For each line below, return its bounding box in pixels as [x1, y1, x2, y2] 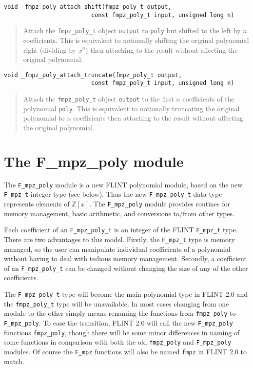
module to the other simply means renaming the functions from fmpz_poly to [4, 308, 236, 318]
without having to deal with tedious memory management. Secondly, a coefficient [4, 253, 247, 264]
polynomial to [23, 113, 65, 123]
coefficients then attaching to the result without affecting [73, 113, 243, 123]
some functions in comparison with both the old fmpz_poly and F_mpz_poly [4, 337, 232, 347]
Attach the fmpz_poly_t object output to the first [23, 94, 174, 104]
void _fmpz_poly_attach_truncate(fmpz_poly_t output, [4, 71, 182, 79]
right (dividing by [23, 44, 76, 55]
